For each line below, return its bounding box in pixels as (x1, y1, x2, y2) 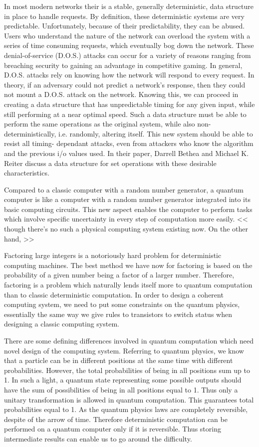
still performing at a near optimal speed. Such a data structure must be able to (4, 108, 247, 119)
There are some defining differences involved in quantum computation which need (4, 335, 254, 345)
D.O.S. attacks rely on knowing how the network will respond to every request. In (4, 69, 255, 80)
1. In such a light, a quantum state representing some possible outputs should (4, 374, 242, 385)
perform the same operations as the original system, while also (4, 118, 195, 129)
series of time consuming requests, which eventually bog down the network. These (4, 40, 254, 50)
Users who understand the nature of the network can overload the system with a (4, 30, 251, 40)
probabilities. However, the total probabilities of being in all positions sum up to (4, 364, 250, 375)
